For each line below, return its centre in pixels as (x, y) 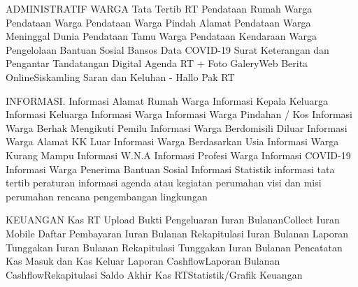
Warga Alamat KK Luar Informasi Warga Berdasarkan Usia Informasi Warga (172, 141)
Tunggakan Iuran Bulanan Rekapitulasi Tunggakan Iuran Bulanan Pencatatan (174, 247)
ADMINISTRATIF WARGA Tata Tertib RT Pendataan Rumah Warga (159, 8)
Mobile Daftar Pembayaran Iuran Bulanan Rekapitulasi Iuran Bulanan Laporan (177, 233)
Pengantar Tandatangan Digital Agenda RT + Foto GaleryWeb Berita (157, 63)
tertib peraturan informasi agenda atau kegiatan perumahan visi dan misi (164, 183)
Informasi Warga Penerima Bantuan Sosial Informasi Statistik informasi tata (170, 169)
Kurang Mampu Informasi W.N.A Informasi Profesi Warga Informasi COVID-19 (178, 155)
